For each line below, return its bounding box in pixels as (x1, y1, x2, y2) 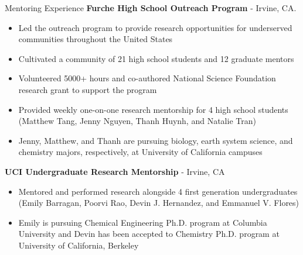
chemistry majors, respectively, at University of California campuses (18, 146, 263, 158)
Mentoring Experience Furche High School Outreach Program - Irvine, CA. (5, 2, 297, 13)
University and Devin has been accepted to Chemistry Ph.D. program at (18, 228, 280, 240)
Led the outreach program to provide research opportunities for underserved (18, 21, 292, 33)
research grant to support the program (18, 83, 157, 95)
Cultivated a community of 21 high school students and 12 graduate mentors (18, 52, 294, 64)
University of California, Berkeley (18, 239, 139, 251)
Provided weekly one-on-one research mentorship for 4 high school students (18, 103, 288, 115)
